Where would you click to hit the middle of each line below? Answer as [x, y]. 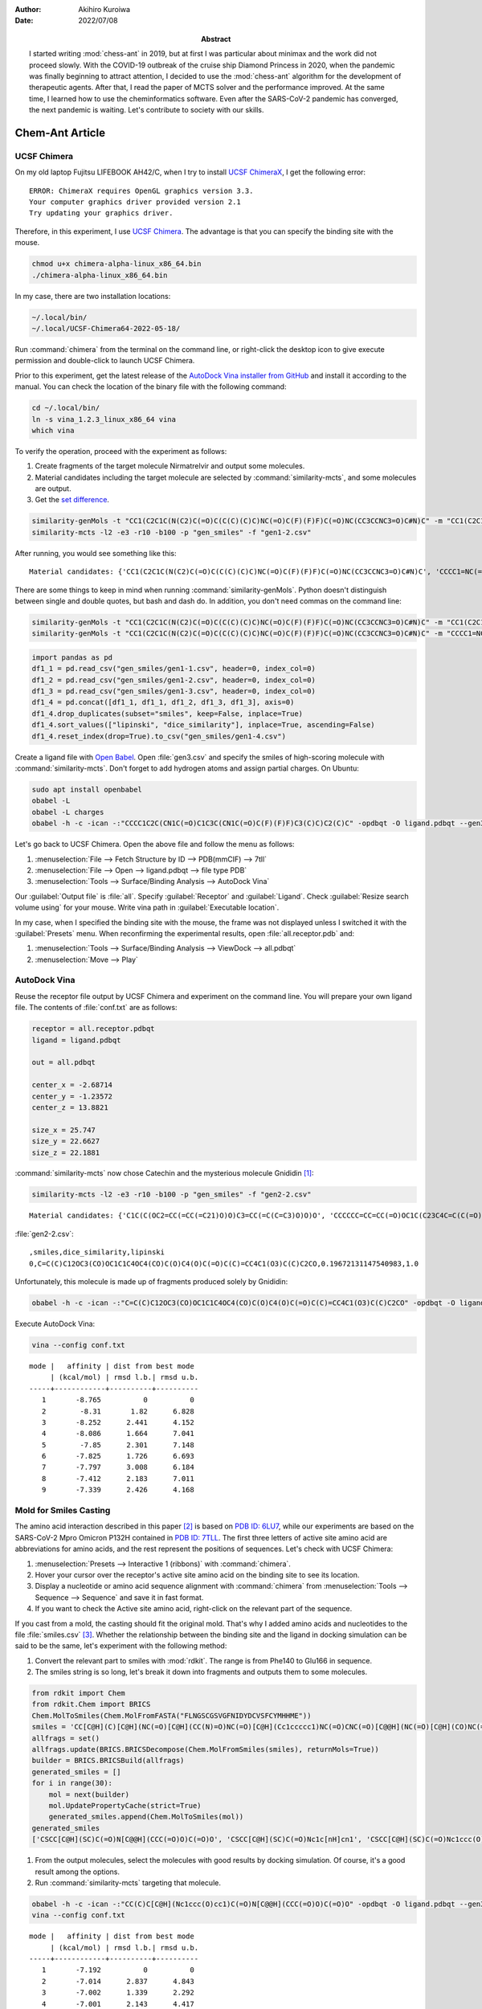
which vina [53, 430]
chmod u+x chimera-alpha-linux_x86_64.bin [116, 264]
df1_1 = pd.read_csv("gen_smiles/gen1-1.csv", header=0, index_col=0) [174, 669]
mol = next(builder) [89, 1794]
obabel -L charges [68, 812]
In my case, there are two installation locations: [93, 296]
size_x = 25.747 [64, 1130]
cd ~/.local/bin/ [66, 408]
